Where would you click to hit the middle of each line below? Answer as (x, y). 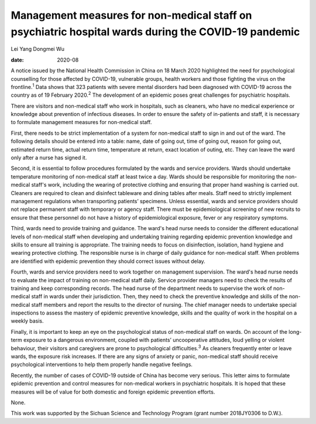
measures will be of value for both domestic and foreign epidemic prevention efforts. (113, 392)
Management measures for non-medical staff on (131, 15)
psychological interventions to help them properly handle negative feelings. (102, 365)
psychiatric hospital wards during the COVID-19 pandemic (155, 32)
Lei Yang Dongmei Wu (37, 49)
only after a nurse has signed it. (49, 158)
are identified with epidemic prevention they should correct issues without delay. (108, 261)
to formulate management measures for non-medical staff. (81, 122)
